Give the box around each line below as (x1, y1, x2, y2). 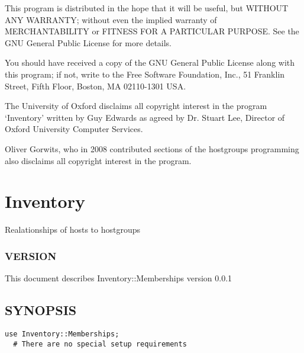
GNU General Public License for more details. (5, 36, 172, 49)
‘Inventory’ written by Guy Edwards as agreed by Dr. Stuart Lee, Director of (5, 111, 285, 123)
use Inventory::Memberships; (5, 329, 119, 338)
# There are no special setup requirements (13, 339, 187, 348)
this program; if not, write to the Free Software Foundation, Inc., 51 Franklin (5, 68, 285, 80)
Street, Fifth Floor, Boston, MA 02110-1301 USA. (5, 79, 186, 92)
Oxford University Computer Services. (5, 123, 143, 135)
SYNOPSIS (5, 301, 77, 319)
